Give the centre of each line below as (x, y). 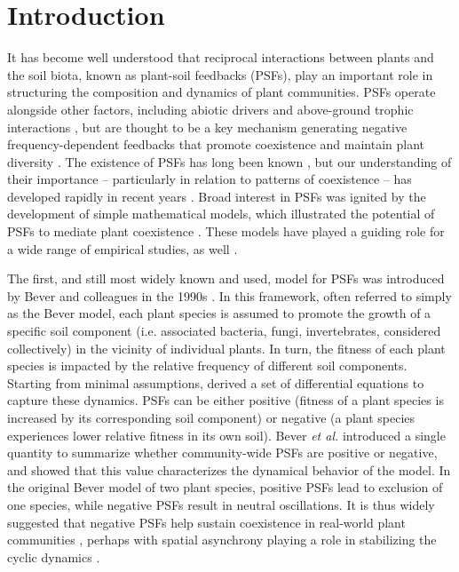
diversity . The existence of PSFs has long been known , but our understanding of (229, 161)
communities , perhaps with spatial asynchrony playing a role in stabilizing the (222, 540)
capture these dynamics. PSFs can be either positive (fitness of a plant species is (226, 400)
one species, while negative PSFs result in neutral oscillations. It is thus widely (221, 504)
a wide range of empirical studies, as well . (123, 248)
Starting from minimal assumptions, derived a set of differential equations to (216, 382)
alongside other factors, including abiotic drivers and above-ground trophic (210, 109)
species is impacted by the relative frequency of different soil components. (207, 365)
